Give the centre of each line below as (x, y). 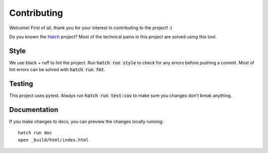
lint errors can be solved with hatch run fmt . (57, 70)
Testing (21, 84)
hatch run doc (35, 133)
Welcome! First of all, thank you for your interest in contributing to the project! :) (91, 28)
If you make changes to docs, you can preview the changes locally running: (86, 122)
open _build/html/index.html (53, 140)
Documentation (34, 110)
